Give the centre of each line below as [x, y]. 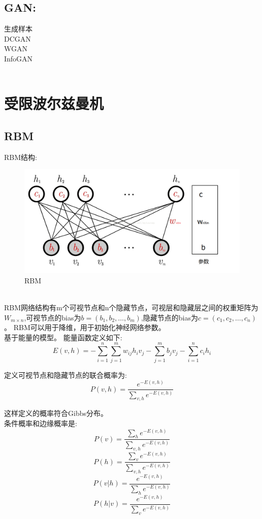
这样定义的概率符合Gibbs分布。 [56, 413]
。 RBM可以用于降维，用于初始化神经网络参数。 [85, 327]
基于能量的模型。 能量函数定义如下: [63, 337]
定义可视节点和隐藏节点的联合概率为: [65, 375]
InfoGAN [19, 58]
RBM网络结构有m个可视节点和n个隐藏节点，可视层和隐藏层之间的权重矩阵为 [131, 307]
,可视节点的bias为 [53, 317]
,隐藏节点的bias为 [169, 317]
